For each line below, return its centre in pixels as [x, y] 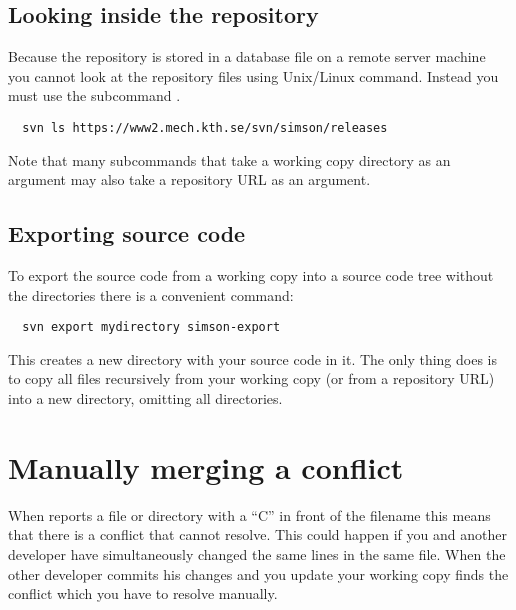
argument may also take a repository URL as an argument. [189, 179]
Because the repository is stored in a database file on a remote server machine [247, 56]
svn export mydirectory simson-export [151, 327]
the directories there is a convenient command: [151, 294]
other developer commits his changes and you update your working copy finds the [258, 573]
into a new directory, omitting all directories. [145, 398]
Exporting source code [127, 233]
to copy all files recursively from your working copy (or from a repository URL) [251, 378]
